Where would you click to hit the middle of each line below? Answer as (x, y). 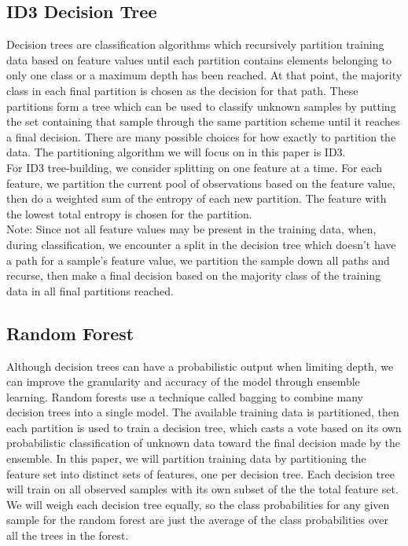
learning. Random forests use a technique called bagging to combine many (185, 396)
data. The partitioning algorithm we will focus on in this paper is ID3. (176, 152)
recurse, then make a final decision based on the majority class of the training (194, 275)
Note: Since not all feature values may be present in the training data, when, (191, 229)
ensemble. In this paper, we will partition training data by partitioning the (186, 458)
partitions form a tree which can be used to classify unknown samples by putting (201, 106)
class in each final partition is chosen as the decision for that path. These (182, 90)
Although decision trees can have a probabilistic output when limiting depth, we (200, 366)
